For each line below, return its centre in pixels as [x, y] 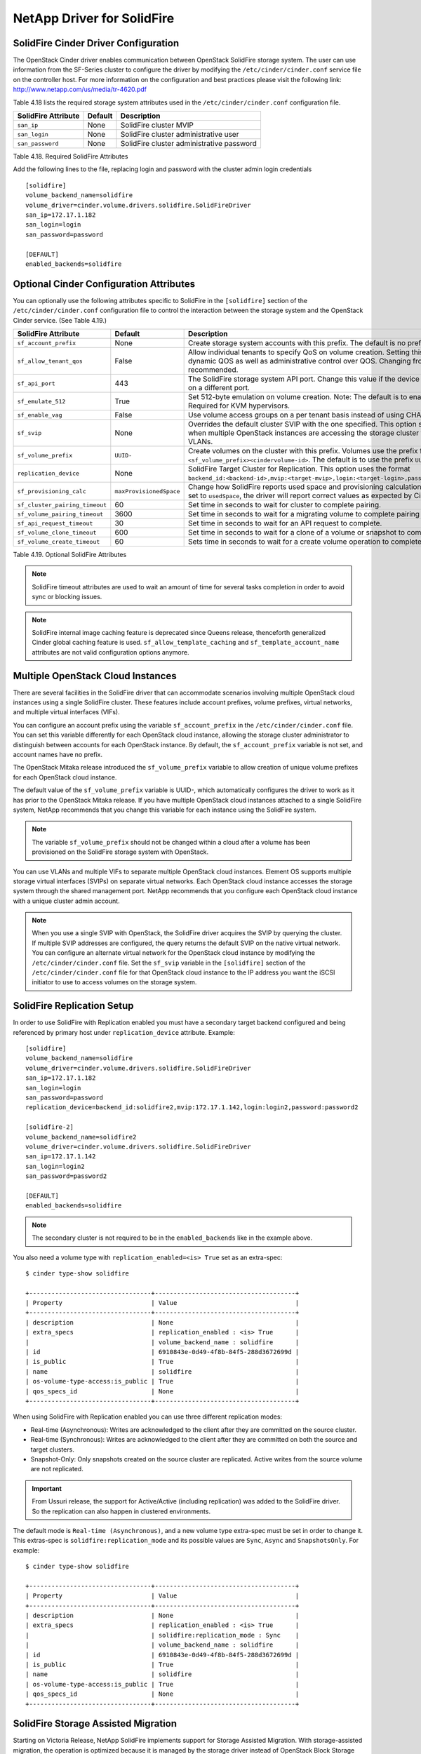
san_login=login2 [55, 1166]
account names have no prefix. [58, 754]
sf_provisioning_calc [52, 491]
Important [47, 1488]
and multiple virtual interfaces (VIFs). [66, 712]
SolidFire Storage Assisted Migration [95, 1723]
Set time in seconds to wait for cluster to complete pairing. [285, 505]
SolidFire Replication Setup [73, 1006]
